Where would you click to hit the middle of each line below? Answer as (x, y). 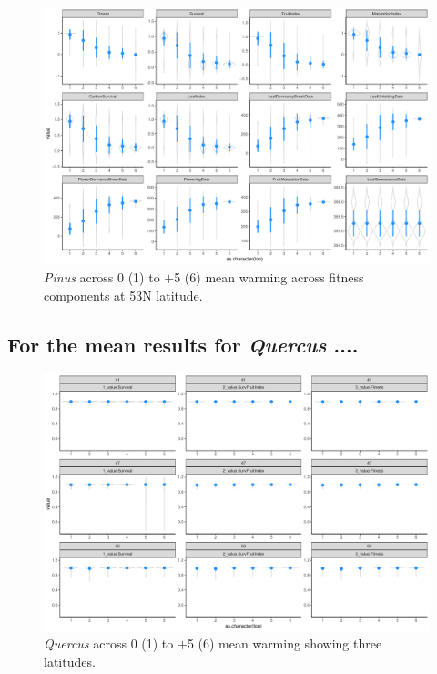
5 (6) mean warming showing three (285, 643)
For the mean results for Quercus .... (183, 344)
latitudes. (70, 661)
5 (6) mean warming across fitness (269, 276)
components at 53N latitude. (123, 295)
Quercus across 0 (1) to (109, 643)
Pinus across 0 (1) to (102, 276)
